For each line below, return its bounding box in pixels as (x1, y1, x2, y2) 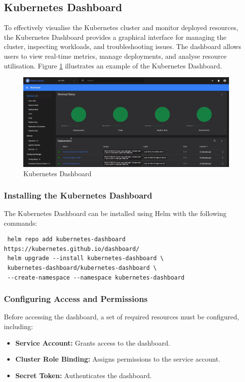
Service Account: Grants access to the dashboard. (15, 337, 170, 348)
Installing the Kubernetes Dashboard (4, 189, 152, 201)
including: (4, 321, 33, 331)
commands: (4, 217, 37, 228)
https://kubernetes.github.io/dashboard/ (4, 245, 140, 252)
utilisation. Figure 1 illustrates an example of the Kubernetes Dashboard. (4, 60, 222, 70)
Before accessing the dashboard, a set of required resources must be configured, (4, 312, 239, 322)
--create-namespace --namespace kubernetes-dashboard (7, 274, 185, 281)
